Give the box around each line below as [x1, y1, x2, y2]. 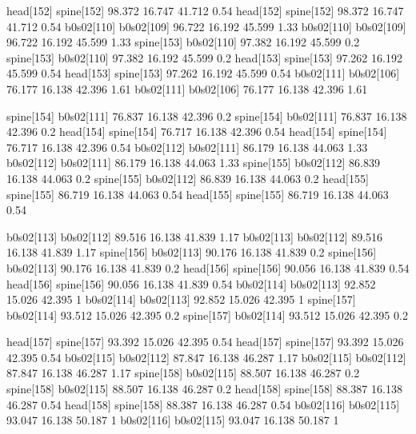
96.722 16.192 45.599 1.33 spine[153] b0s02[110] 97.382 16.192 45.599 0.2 [6, 34, 360, 50]
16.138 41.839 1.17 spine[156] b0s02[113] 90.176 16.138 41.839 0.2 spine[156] [6, 244, 377, 261]
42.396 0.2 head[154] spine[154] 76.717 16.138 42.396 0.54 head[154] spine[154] [6, 123, 387, 140]
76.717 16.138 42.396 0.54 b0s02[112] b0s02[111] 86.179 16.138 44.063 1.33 [6, 138, 368, 155]
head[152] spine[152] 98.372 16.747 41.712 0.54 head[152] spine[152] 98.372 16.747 [6, 2, 404, 18]
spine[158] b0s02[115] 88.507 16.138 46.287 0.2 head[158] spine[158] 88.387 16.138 [6, 380, 402, 397]
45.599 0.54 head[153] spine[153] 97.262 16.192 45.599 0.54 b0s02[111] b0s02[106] [6, 65, 400, 82]
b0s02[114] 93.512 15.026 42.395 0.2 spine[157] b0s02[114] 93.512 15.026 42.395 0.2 [6, 306, 408, 323]
